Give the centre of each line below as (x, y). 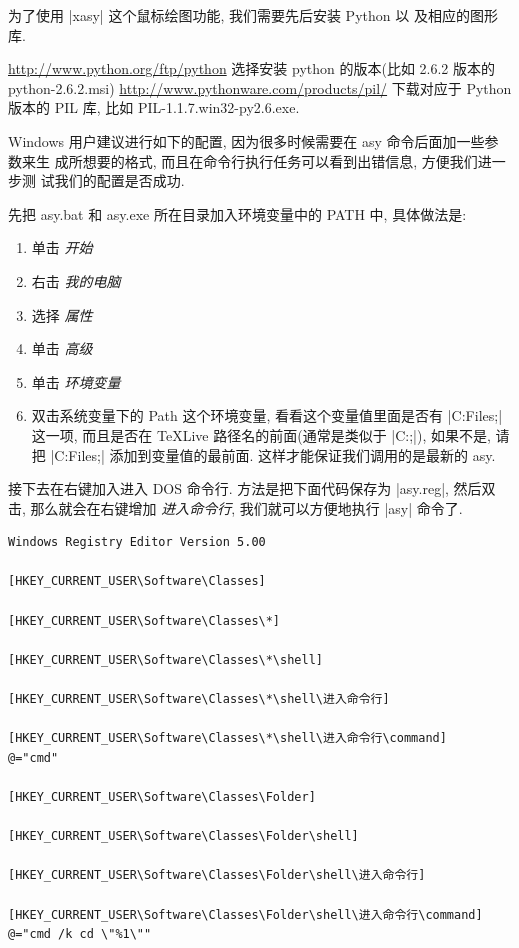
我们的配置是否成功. (119, 180)
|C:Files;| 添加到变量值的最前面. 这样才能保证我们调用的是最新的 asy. (273, 454)
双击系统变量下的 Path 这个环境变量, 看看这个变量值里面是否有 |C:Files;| (267, 415)
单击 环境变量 (76, 381)
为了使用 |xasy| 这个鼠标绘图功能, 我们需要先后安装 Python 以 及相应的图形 (253, 15)
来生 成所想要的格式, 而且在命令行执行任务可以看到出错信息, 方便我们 (249, 160)
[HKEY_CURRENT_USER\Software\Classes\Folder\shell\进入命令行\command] (245, 914)
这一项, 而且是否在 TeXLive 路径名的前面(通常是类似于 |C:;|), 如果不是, (261, 434)
